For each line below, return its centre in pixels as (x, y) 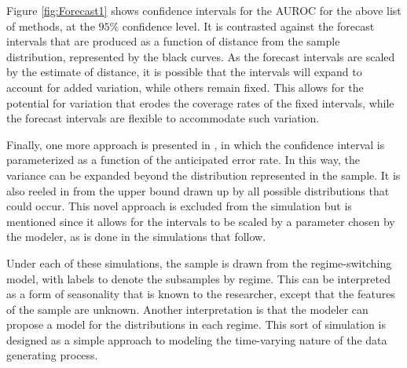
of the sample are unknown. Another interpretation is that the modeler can (187, 309)
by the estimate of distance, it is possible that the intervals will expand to (184, 72)
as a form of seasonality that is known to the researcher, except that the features (201, 294)
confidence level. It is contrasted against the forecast (248, 26)
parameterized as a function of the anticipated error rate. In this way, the (183, 160)
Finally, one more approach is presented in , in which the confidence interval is (196, 144)
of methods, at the (51, 26)
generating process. (52, 355)
